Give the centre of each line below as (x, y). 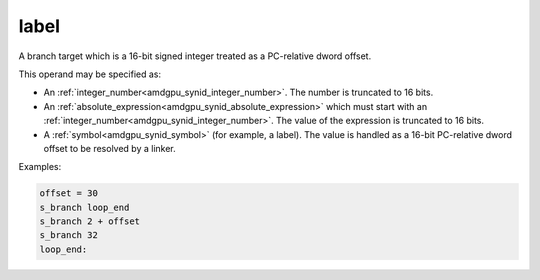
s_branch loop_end (84, 207)
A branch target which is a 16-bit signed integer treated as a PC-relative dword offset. (195, 56)
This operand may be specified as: (90, 74)
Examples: (40, 167)
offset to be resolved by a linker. (110, 148)
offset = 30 (69, 193)
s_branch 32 (69, 235)
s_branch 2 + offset (89, 221)
